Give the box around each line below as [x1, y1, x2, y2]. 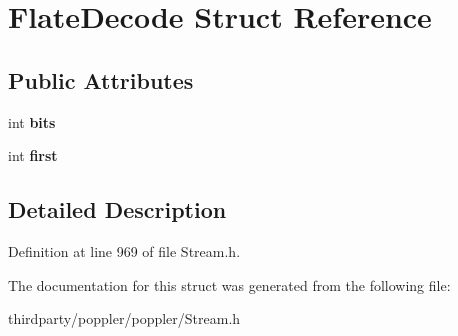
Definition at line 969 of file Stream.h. [8, 240, 241, 261]
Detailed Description [8, 194, 227, 225]
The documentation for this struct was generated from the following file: [8, 274, 451, 295]
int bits [8, 111, 56, 132]
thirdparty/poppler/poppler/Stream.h [8, 308, 241, 329]
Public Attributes [8, 64, 194, 95]
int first [8, 145, 58, 166]
